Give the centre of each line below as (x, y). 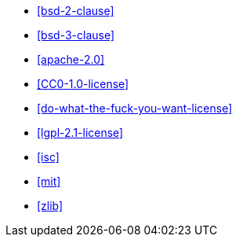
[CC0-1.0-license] (83, 84)
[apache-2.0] (71, 59)
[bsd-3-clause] (76, 35)
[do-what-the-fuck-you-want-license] (135, 108)
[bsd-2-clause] (76, 11)
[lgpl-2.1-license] (80, 133)
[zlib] (50, 206)
